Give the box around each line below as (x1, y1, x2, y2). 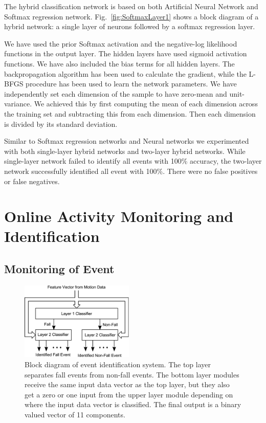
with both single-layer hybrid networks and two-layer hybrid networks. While (4, 145, 246, 156)
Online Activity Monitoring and (4, 206, 234, 227)
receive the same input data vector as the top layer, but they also (25, 379, 230, 390)
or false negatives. (4, 175, 60, 186)
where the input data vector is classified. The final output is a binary (25, 399, 241, 410)
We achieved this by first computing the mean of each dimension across (34, 98, 258, 109)
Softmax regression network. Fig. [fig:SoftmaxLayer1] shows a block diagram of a (4, 11, 259, 21)
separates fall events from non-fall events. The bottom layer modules (25, 369, 239, 380)
